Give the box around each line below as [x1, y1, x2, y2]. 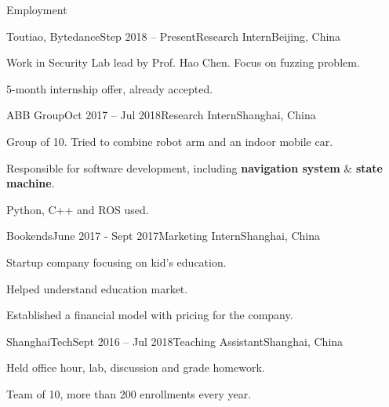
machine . [6, 175, 55, 191]
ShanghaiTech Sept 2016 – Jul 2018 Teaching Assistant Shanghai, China [6, 333, 344, 349]
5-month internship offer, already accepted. [6, 80, 213, 96]
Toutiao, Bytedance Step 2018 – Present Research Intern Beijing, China [6, 27, 341, 44]
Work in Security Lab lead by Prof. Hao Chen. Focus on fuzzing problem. [6, 54, 360, 71]
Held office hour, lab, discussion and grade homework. [6, 359, 265, 376]
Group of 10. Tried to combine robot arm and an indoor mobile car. [6, 133, 333, 149]
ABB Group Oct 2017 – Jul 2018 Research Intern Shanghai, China [6, 107, 316, 123]
